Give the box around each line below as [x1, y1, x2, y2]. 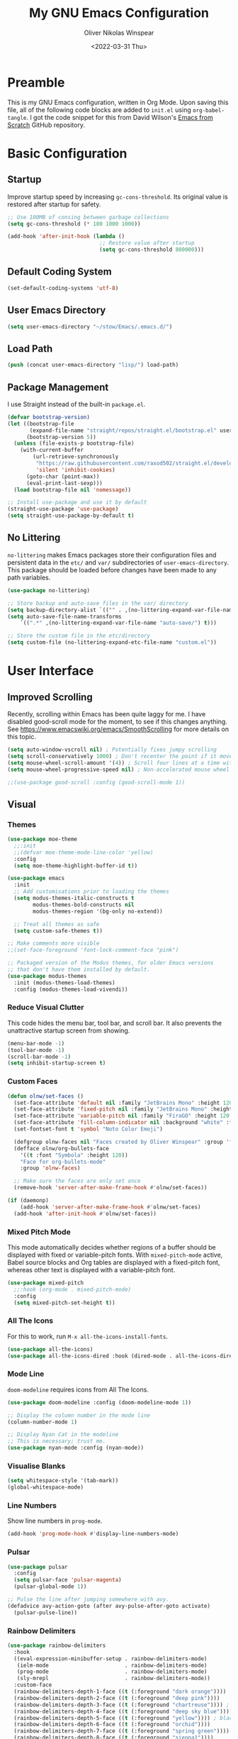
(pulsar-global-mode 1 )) [13, 1583, 87, 1590]
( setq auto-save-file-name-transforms [7, 613, 122, 620]
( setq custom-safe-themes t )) [13, 927, 103, 934]
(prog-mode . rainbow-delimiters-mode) [16, 1668, 208, 1675]
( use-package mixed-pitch [7, 1279, 84, 1287]
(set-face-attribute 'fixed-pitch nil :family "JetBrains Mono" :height [13, 1106, 233, 1113]
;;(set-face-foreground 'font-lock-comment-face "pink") [7, 947, 179, 954]
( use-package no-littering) [7, 587, 91, 594]
